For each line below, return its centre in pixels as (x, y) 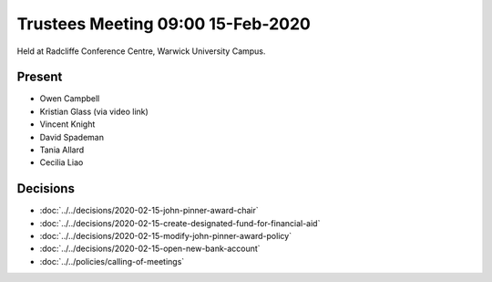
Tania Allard (62, 150)
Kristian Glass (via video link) (94, 111)
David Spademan (72, 137)
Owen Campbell (70, 99)
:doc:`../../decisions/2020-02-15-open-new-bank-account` (150, 249)
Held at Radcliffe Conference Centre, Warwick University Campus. (141, 51)
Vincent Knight (67, 124)
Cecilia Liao (61, 162)
